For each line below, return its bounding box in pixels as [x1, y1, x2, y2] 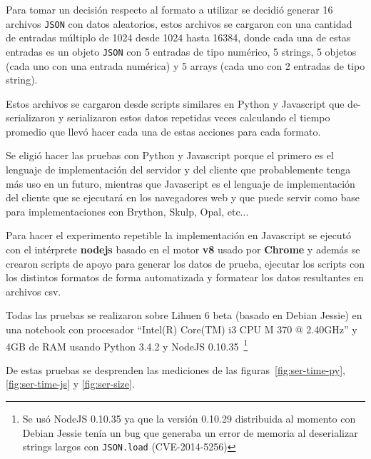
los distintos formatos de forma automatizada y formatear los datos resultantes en [6, 270, 364, 285]
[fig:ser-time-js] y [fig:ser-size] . [6, 376, 135, 391]
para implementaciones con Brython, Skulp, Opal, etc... [6, 203, 249, 218]
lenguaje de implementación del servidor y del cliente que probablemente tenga [6, 162, 351, 177]
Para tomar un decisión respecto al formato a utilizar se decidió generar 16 [6, 2, 333, 16]
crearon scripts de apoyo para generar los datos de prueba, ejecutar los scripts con [6, 256, 365, 271]
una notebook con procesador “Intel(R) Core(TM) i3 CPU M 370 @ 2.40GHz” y [6, 322, 357, 336]
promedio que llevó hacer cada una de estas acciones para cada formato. [6, 123, 321, 138]
